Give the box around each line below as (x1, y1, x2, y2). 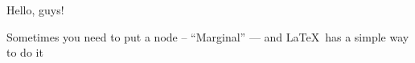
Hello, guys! (6, 2, 64, 18)
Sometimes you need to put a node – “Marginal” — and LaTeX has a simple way (6, 28, 409, 45)
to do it (6, 44, 43, 61)
